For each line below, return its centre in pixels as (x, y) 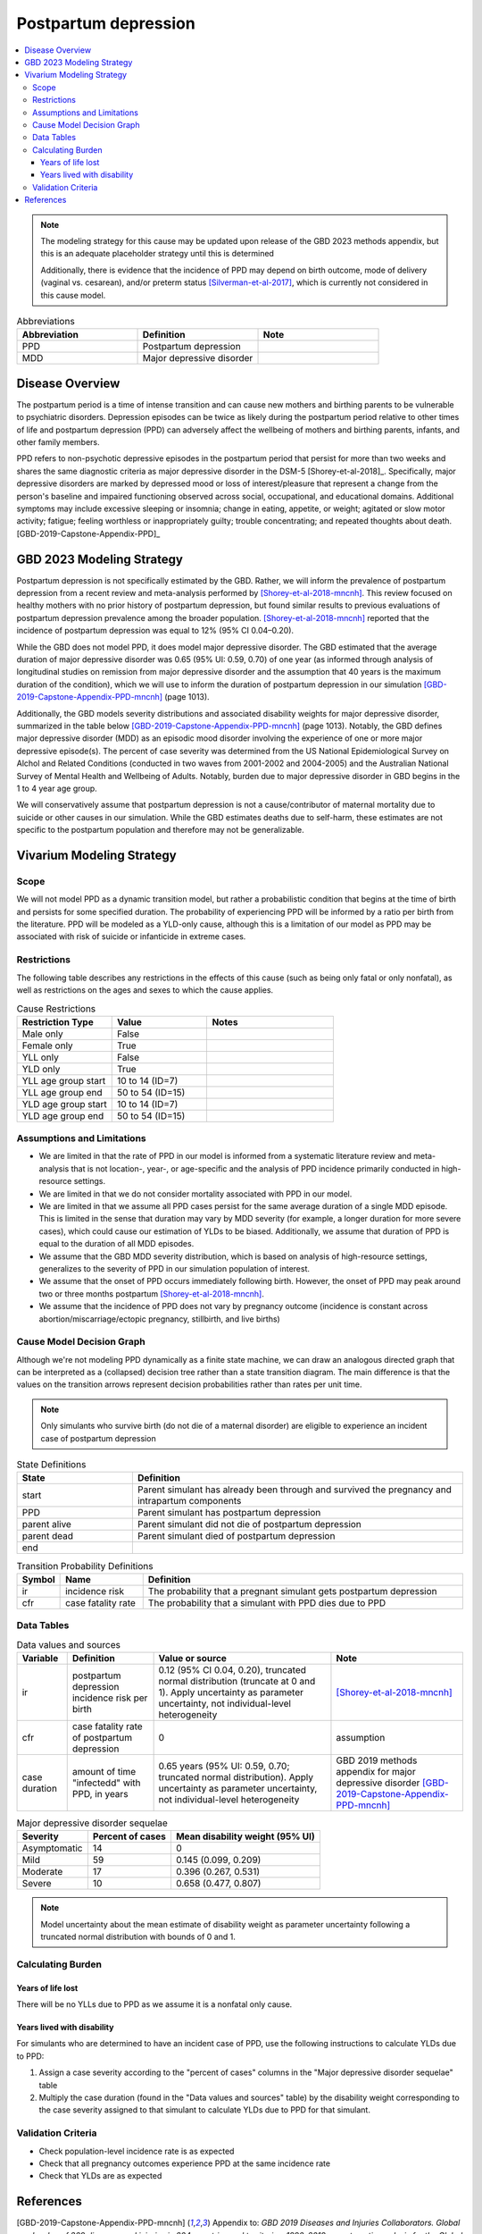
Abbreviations (46, 322)
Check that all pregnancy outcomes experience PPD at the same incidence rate (184, 2163)
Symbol (38, 1579)
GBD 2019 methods (377, 1760)
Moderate (42, 1872)
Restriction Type (58, 1021)
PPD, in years (100, 1793)
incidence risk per (110, 1698)
